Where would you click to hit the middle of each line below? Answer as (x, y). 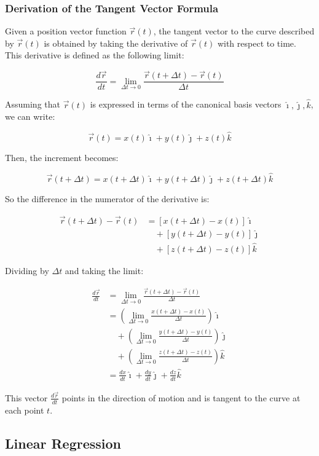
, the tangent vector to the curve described (234, 31)
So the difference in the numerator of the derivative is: (107, 198)
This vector (26, 397)
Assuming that (33, 104)
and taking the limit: (104, 270)
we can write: (30, 116)
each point (25, 410)
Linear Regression (63, 443)
